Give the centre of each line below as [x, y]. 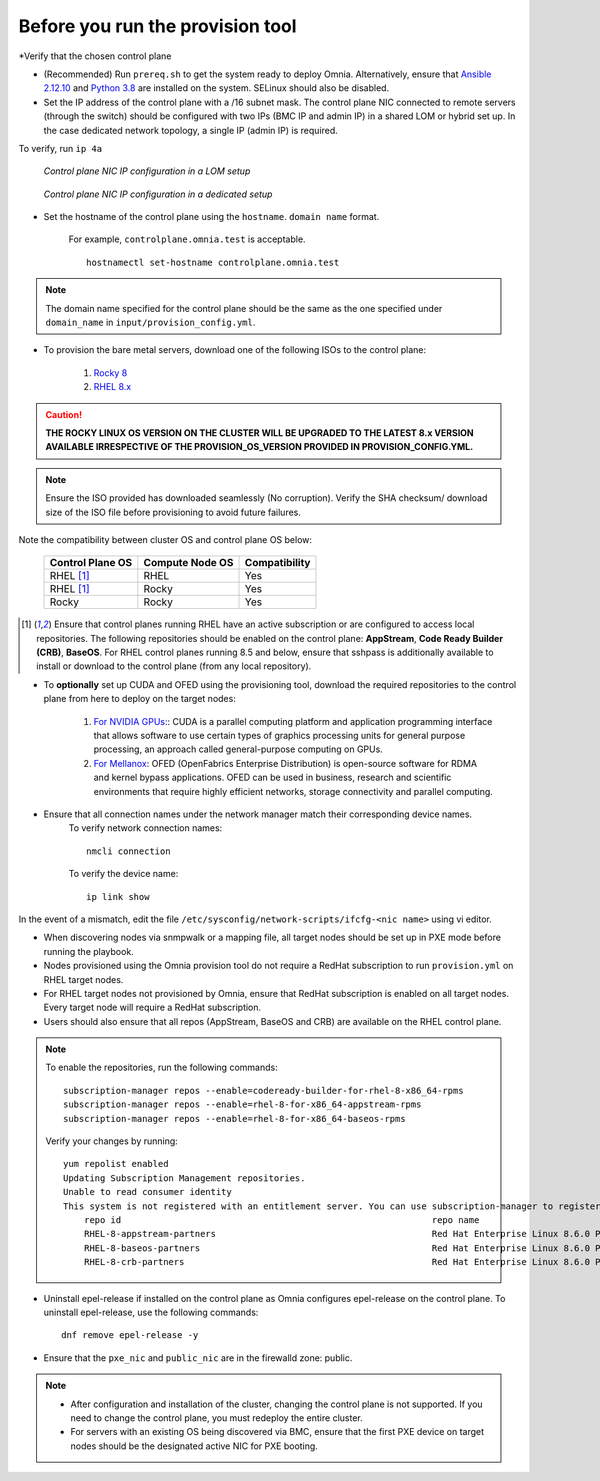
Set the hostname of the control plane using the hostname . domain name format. [211, 217]
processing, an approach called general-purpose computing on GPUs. [238, 749]
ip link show [118, 896]
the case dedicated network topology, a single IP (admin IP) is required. [191, 130]
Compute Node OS [188, 563]
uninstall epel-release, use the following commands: [151, 1312]
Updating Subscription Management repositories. [184, 1178]
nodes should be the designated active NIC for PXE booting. [194, 1446]
